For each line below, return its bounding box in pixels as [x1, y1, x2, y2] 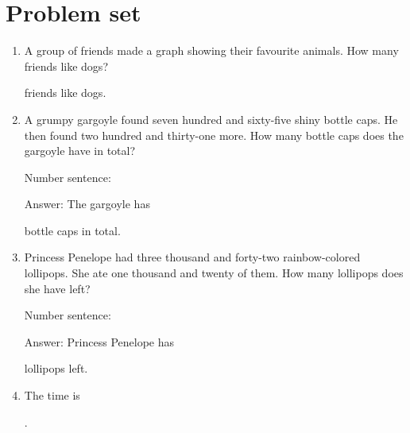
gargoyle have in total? [24, 142, 136, 159]
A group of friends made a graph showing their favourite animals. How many [24, 42, 399, 59]
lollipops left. [24, 360, 88, 377]
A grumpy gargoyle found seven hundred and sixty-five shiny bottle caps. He [24, 110, 398, 127]
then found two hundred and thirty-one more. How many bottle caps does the [24, 126, 404, 143]
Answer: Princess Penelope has [24, 333, 174, 350]
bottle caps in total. [24, 222, 121, 238]
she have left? [24, 280, 91, 296]
